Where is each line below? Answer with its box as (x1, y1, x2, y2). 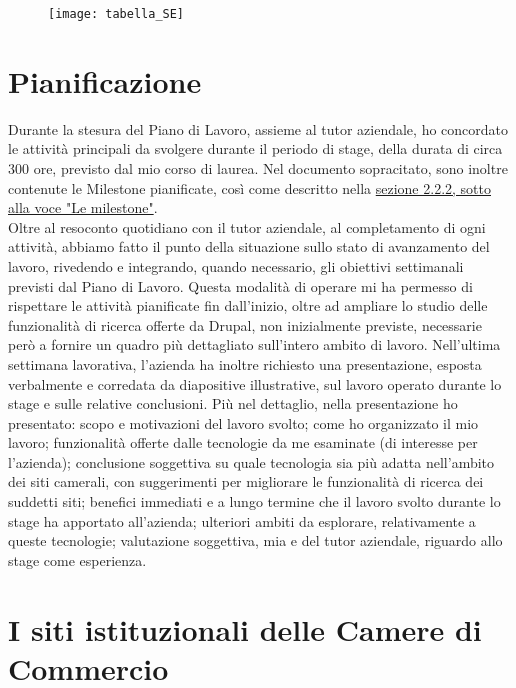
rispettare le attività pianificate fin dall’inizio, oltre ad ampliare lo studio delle (8, 295, 488, 316)
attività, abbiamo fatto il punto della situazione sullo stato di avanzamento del (8, 236, 490, 257)
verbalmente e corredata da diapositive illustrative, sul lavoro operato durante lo (8, 373, 502, 394)
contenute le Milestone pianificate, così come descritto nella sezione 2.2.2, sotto (8, 177, 491, 198)
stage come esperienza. (8, 549, 147, 570)
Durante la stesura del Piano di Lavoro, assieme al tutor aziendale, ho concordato (8, 118, 509, 139)
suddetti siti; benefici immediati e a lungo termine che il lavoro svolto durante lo (8, 491, 501, 512)
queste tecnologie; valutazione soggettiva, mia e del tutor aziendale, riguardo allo (8, 530, 503, 551)
